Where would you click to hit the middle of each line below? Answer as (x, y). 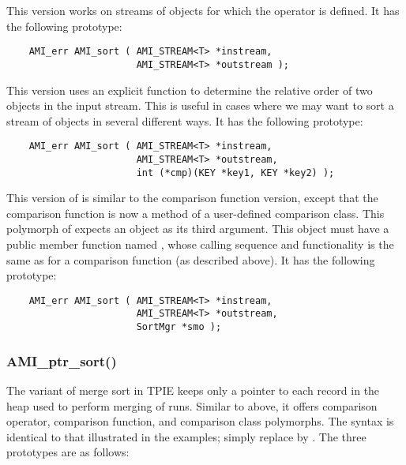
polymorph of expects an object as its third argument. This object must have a (198, 229)
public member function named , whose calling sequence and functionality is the (200, 244)
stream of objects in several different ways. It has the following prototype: (185, 120)
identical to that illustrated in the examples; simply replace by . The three (186, 436)
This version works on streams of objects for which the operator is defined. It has (203, 10)
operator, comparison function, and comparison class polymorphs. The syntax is (200, 421)
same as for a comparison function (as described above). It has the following (191, 259)
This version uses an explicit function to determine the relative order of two (190, 90)
